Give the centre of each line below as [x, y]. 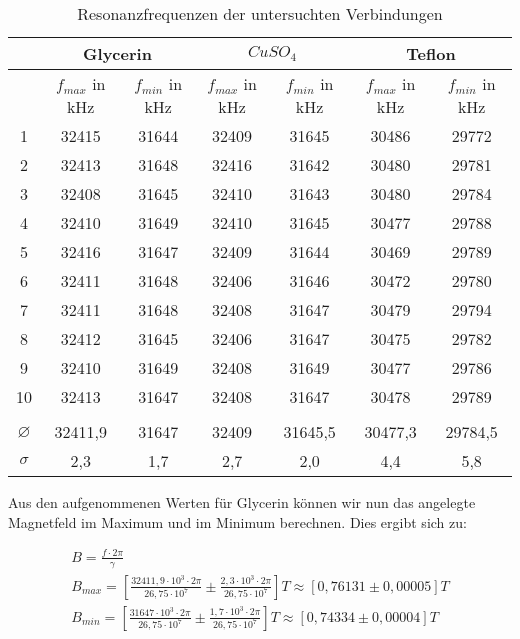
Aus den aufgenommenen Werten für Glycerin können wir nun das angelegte [242, 502]
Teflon [431, 53]
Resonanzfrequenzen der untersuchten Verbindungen [260, 13]
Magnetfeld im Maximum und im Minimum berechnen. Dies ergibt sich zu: [237, 521]
